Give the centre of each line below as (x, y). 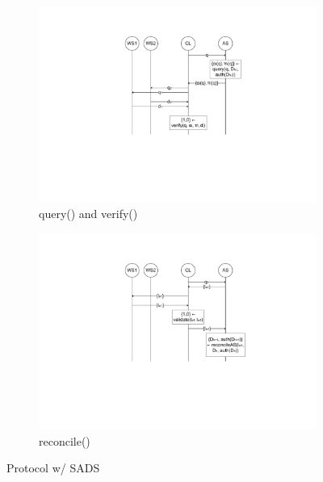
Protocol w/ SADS (53, 468)
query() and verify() (88, 214)
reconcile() (65, 440)
